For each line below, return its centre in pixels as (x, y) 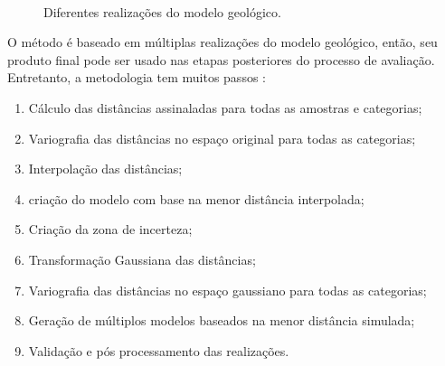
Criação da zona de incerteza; (110, 229)
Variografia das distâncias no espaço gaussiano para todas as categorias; (227, 290)
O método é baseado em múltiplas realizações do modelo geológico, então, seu (222, 42)
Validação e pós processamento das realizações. (159, 350)
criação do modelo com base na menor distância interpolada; (196, 198)
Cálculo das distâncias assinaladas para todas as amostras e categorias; (225, 107)
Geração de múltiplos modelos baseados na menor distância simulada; (222, 320)
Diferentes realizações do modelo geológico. (162, 11)
